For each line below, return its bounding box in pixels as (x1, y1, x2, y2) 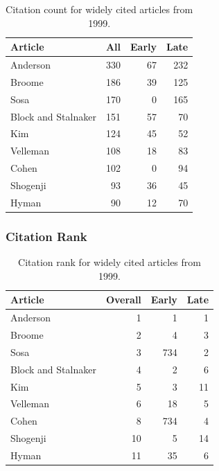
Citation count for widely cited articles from (6, 2, 193, 16)
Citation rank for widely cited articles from (18, 255, 201, 269)
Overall (105, 292, 141, 307)
